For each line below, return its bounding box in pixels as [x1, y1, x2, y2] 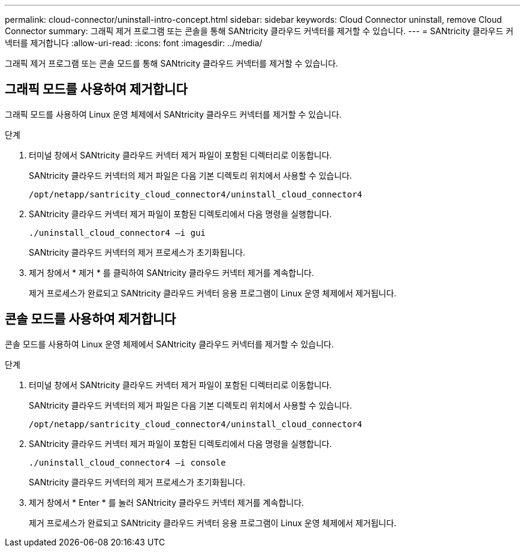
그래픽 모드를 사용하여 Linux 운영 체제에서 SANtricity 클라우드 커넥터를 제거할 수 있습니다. [5, 109, 342, 119]
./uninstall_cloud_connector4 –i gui [29, 227, 206, 238]
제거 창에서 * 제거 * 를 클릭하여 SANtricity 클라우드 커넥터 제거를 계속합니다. [29, 267, 315, 278]
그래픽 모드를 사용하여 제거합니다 [5, 82, 188, 97]
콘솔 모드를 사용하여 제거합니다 [5, 311, 176, 327]
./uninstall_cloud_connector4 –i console [29, 457, 226, 467]
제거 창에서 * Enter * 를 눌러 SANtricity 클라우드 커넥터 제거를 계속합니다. [29, 497, 304, 508]
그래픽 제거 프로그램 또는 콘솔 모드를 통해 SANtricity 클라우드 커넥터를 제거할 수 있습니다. [5, 58, 339, 68]
